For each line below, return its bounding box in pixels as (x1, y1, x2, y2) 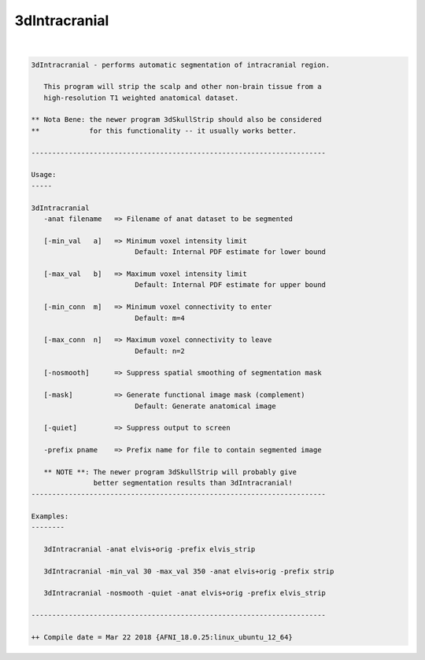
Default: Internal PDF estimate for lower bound (135, 248, 327, 256)
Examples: (31, 511, 69, 521)
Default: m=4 (135, 313, 185, 323)
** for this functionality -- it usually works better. (31, 126, 297, 135)
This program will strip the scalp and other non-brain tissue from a (43, 83, 322, 91)
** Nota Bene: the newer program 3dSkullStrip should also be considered (31, 115, 322, 124)
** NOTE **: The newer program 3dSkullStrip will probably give (43, 467, 297, 476)
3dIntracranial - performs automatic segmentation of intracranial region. (31, 60, 331, 69)
